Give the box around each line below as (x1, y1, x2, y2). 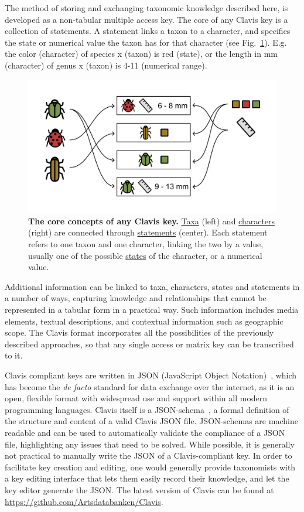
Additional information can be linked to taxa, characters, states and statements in (5, 280, 300, 292)
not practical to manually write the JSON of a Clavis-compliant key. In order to (5, 449, 292, 462)
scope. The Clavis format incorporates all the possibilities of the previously (5, 326, 274, 339)
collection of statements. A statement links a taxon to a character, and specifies (5, 25, 291, 37)
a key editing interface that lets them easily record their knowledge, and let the (5, 472, 289, 484)
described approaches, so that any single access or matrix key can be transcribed (5, 337, 294, 350)
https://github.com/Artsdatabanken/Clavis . (5, 495, 163, 507)
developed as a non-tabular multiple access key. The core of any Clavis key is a (5, 13, 288, 25)
